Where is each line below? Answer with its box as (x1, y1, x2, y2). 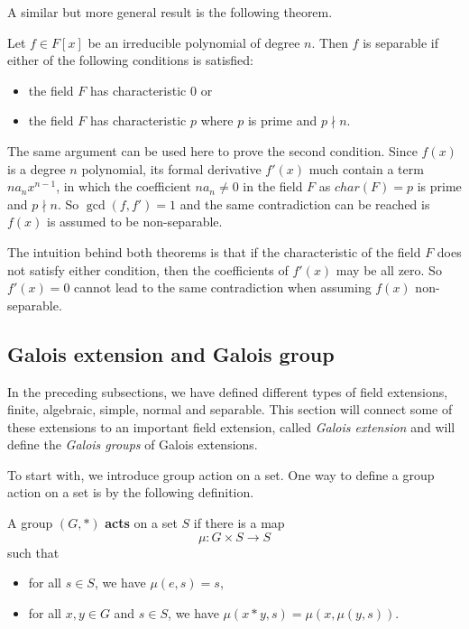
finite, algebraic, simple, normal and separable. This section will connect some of (7, 400, 453, 419)
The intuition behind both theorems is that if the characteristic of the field (7, 242, 421, 261)
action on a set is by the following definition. (7, 483, 254, 502)
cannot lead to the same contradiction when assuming (74, 278, 372, 297)
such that (7, 542, 60, 561)
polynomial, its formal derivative (81, 159, 262, 178)
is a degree (7, 159, 66, 178)
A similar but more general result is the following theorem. (7, 3, 333, 21)
